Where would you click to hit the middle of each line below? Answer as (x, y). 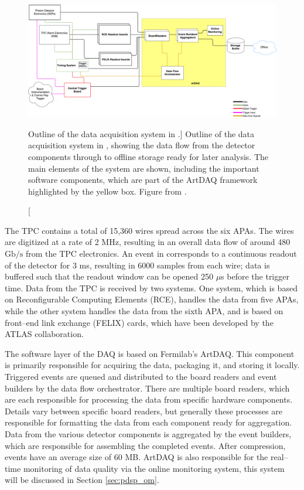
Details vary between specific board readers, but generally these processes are (144, 411)
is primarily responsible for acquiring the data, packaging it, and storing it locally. (152, 365)
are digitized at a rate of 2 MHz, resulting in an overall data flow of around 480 (148, 242)
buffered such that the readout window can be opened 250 (109, 276)
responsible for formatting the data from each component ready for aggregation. (148, 422)
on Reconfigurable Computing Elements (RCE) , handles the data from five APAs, (152, 299)
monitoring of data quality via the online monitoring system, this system (154, 468)
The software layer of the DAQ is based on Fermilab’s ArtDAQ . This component (150, 353)
